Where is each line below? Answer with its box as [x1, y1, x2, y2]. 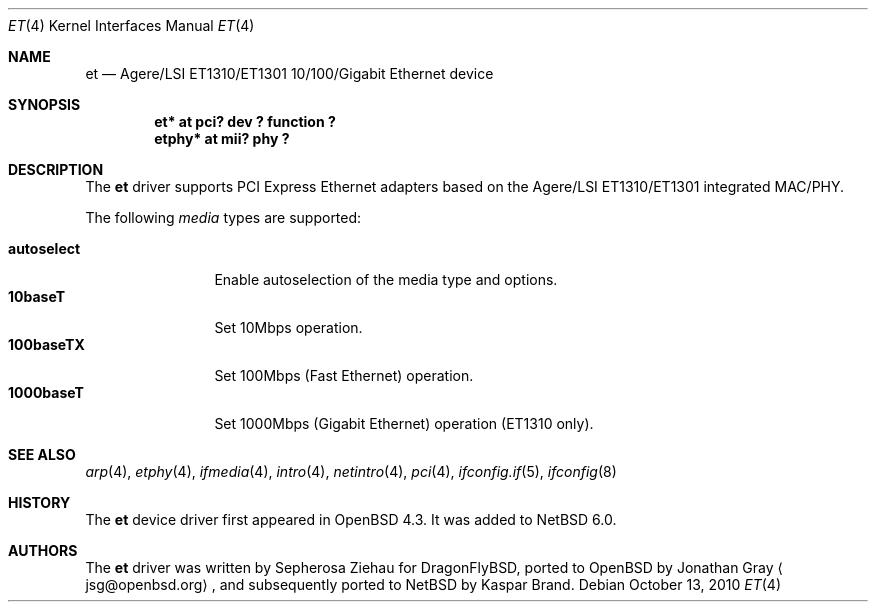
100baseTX [8, 336, 85, 353]
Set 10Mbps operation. [214, 319, 363, 336]
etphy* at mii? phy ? [154, 130, 290, 147]
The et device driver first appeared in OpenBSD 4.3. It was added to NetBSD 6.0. [85, 511, 617, 528]
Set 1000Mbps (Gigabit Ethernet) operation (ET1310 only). [214, 415, 594, 432]
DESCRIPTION [8, 161, 104, 178]
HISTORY [8, 494, 71, 511]
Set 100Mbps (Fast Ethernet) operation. [214, 367, 474, 384]
